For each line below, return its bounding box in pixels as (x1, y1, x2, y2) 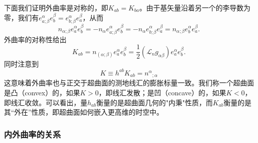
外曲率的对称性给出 (4, 34, 66, 44)
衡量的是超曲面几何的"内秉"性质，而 (96, 97, 213, 107)
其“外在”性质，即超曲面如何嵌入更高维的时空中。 (4, 107, 164, 117)
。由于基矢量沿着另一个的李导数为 (139, 2, 251, 12)
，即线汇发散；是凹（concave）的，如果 (98, 87, 226, 97)
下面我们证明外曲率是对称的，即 (4, 2, 108, 12)
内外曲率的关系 (4, 128, 61, 140)
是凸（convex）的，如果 (4, 87, 80, 97)
